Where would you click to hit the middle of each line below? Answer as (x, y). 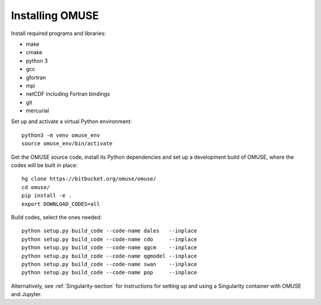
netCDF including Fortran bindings (68, 94)
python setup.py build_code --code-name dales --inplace (109, 231)
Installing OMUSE (55, 15)
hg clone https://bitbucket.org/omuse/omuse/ (89, 179)
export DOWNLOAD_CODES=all (61, 204)
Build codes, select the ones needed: (56, 217)
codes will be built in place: (44, 165)
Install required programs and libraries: (59, 33)
